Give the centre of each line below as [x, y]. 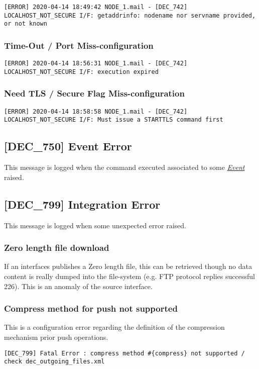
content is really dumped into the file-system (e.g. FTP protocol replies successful [129, 276]
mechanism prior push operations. [56, 337]
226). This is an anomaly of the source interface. [78, 286]
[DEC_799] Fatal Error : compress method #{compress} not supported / [124, 353]
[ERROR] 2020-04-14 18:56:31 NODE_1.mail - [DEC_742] [96, 64]
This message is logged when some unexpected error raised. [95, 225]
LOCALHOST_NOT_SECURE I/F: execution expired [81, 72]
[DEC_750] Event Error [68, 146]
